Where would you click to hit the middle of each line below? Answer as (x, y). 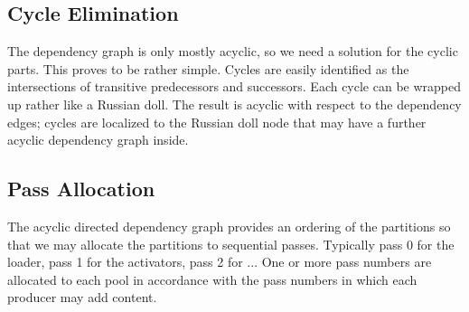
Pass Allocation (81, 189)
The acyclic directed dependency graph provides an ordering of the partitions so (229, 226)
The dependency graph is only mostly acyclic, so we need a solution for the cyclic (233, 51)
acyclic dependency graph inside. (98, 140)
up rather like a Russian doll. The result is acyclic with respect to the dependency (234, 104)
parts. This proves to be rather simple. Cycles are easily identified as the (208, 68)
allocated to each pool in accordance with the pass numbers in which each (212, 279)
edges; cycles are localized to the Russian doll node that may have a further (217, 122)
